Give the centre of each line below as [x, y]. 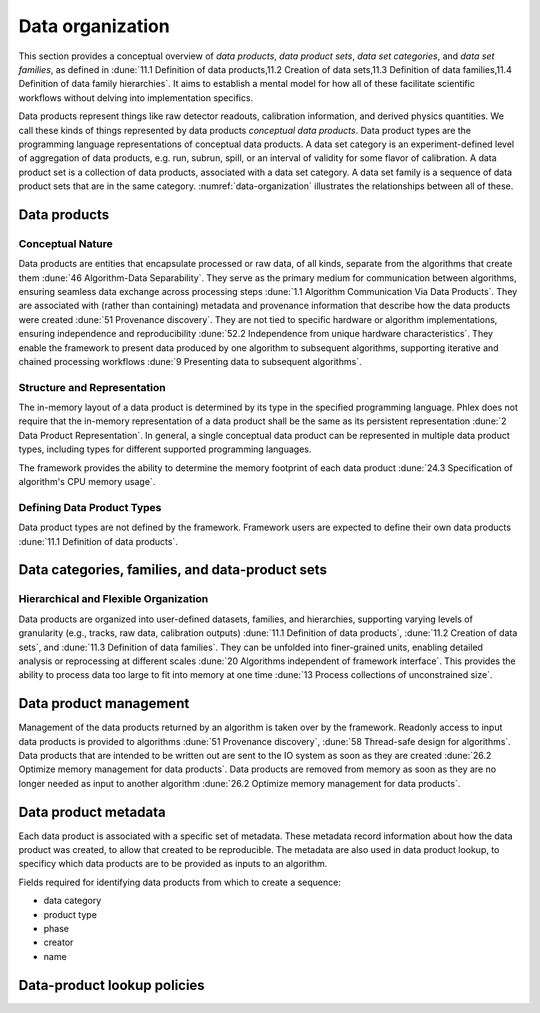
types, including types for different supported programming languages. [165, 449]
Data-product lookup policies [111, 985]
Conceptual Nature [66, 243]
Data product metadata [92, 811]
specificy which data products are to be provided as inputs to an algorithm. [173, 864]
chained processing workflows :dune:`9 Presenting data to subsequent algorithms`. [190, 361]
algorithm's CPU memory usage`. [87, 482]
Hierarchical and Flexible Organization [113, 599]
